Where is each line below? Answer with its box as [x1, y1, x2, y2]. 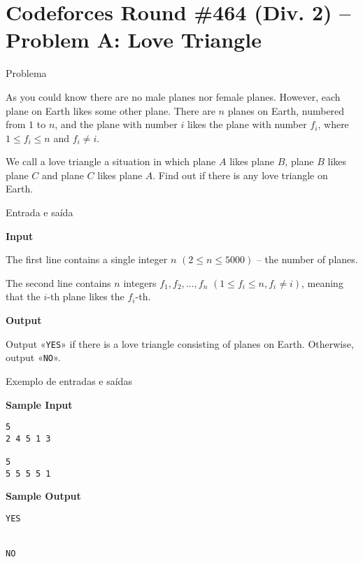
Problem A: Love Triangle [6, 25, 262, 54]
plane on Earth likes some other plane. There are [6, 103, 215, 118]
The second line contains [6, 275, 111, 290]
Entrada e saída [6, 205, 73, 220]
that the [6, 289, 41, 304]
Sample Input [6, 397, 73, 412]
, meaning [301, 275, 343, 290]
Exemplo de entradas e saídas [6, 373, 132, 388]
